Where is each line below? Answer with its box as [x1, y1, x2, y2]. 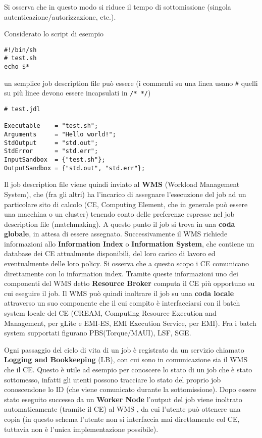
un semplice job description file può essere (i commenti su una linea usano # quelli [4, 77, 258, 88]
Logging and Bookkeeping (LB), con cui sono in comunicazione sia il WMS [4, 354, 248, 365]
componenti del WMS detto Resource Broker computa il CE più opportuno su [4, 278, 255, 288]
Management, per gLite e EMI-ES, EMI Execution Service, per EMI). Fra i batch [4, 317, 256, 328]
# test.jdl [4, 106, 40, 113]
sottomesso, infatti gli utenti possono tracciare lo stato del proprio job [4, 374, 221, 384]
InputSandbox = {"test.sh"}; [4, 156, 106, 163]
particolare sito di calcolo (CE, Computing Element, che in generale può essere [4, 199, 248, 209]
